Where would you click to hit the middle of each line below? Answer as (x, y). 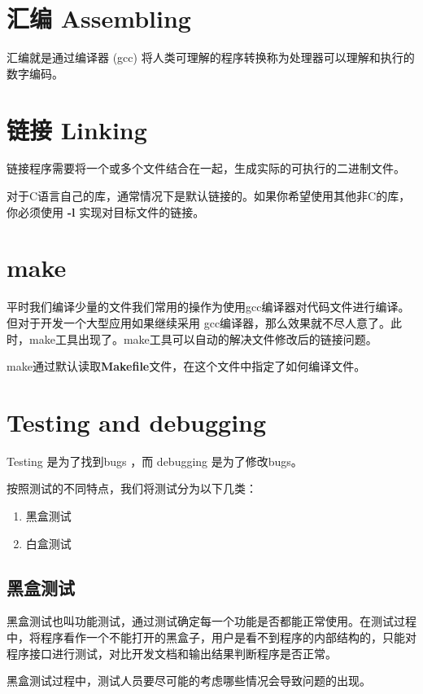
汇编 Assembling (99, 18)
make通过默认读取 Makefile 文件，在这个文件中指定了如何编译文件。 (186, 366)
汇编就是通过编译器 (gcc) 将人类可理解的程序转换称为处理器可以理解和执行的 (211, 57)
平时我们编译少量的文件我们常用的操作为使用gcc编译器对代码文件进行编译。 (208, 307)
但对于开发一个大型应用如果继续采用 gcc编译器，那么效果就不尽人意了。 (199, 322)
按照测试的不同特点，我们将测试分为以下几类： (132, 488)
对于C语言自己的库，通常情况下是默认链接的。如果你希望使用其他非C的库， (209, 196)
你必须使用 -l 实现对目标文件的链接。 (106, 211)
